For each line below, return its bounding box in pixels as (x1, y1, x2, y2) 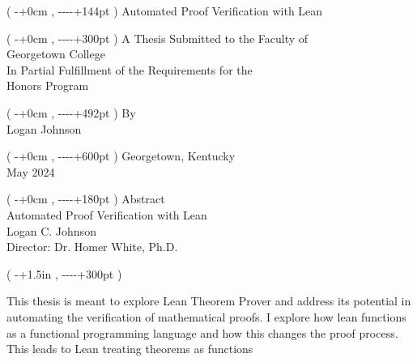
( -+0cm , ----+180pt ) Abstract (6, 190, 165, 207)
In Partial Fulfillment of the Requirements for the (6, 61, 253, 78)
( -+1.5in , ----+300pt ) (6, 265, 122, 282)
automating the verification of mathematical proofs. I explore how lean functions (6, 308, 406, 325)
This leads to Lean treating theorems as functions (6, 340, 253, 357)
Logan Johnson (6, 120, 82, 137)
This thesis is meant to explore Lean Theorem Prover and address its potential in (6, 292, 411, 309)
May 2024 (6, 163, 55, 180)
